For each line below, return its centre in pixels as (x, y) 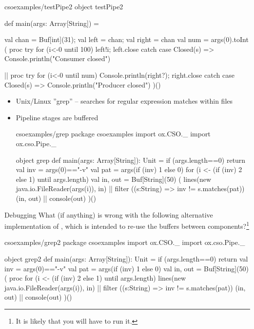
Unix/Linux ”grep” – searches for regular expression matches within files (124, 101)
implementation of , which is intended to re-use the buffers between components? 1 (127, 225)
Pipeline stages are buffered (57, 117)
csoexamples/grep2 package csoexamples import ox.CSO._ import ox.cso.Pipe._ (125, 242)
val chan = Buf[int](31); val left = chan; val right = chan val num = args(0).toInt (127, 39)
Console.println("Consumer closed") (58, 58)
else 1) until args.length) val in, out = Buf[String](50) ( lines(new (114, 179)
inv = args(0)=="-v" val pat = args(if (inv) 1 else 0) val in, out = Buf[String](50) (127, 268)
